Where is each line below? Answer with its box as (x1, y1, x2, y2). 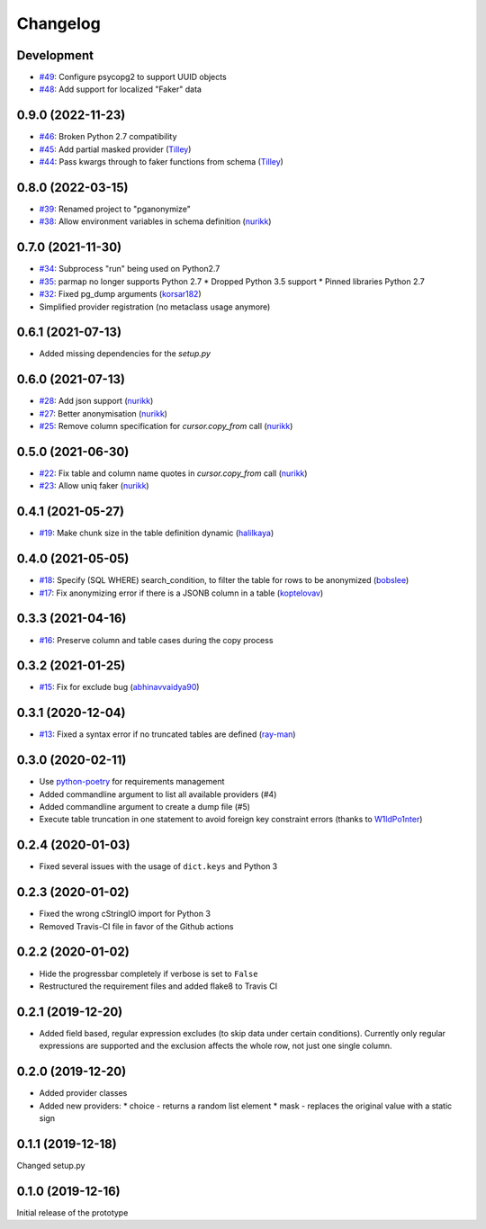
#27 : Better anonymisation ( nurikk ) (39, 408, 168, 418)
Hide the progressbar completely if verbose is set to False (39, 968, 258, 979)
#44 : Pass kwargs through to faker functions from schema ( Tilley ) (39, 157, 283, 167)
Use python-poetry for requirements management (39, 776, 225, 787)
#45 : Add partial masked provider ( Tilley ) (39, 144, 192, 155)
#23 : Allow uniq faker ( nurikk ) (39, 480, 149, 491)
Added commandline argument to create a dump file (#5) (39, 802, 251, 812)
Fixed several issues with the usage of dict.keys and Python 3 (39, 861, 278, 872)
